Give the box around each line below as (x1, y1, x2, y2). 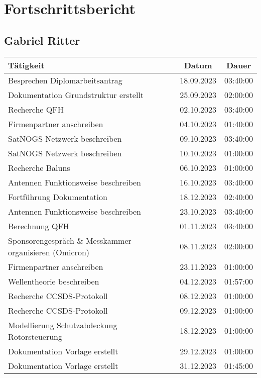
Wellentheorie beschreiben (8, 275, 99, 287)
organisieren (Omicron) (8, 246, 90, 258)
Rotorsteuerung (8, 330, 62, 342)
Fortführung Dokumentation (8, 191, 107, 203)
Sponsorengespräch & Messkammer (8, 234, 132, 246)
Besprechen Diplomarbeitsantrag (8, 74, 122, 86)
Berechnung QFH (8, 220, 69, 232)
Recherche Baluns (8, 161, 70, 173)
